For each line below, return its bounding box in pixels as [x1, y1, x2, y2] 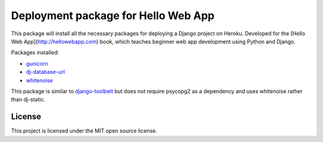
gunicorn [26, 60, 48, 67]
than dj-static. [11, 96, 46, 103]
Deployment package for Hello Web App [11, 9, 215, 22]
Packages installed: [11, 49, 59, 56]
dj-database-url [26, 69, 65, 76]
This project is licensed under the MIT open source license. [11, 127, 158, 134]
